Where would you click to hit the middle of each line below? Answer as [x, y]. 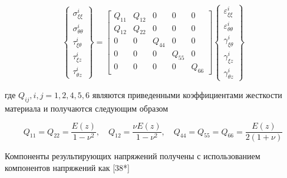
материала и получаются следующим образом [87, 108]
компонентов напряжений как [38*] [67, 167]
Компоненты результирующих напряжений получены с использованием [133, 156]
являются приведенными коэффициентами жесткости [187, 94]
